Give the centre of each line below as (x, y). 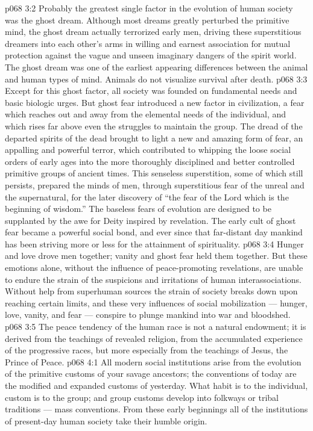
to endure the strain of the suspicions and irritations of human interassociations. (153, 279)
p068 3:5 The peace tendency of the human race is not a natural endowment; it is (156, 327)
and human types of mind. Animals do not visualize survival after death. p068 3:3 (156, 79)
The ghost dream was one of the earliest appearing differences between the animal (156, 67)
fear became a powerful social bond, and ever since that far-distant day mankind (154, 232)
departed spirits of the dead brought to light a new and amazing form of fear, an (154, 138)
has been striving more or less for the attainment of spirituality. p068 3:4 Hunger (154, 243)
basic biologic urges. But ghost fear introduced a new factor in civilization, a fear (155, 102)
